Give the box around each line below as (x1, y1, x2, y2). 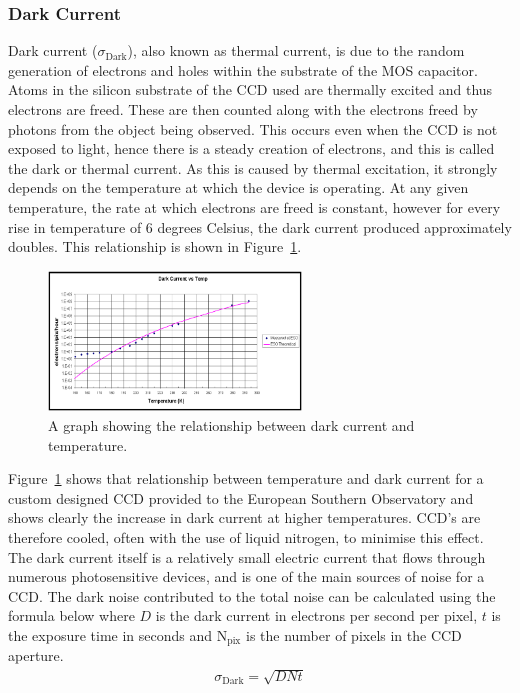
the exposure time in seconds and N (8, 625, 228, 646)
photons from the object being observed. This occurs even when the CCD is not (8, 118, 498, 139)
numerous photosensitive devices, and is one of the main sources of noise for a (8, 566, 485, 587)
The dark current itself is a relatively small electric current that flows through (8, 546, 486, 567)
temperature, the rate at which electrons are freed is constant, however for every (8, 196, 501, 217)
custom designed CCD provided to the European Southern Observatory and (8, 487, 474, 508)
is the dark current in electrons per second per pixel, (155, 605, 478, 626)
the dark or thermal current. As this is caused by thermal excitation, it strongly (8, 157, 498, 178)
